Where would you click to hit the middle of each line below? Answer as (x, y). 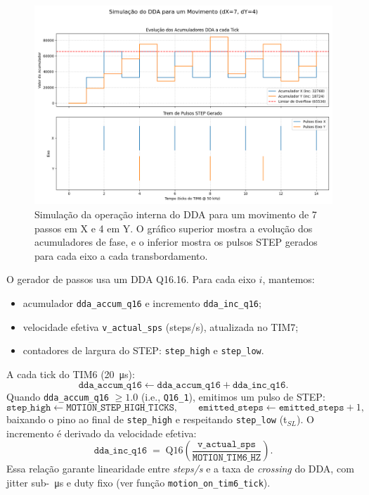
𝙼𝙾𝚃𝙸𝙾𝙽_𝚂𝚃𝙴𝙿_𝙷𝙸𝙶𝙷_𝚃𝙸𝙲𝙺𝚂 (120, 408)
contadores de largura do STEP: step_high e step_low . (143, 350)
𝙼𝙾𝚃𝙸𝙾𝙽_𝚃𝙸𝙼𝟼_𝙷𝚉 (227, 458)
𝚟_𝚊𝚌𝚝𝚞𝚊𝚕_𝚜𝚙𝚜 (227, 444)
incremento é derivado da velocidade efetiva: (102, 433)
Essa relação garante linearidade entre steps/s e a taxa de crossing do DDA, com (180, 469)
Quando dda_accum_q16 (58, 396)
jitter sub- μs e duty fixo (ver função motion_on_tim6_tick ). (138, 483)
